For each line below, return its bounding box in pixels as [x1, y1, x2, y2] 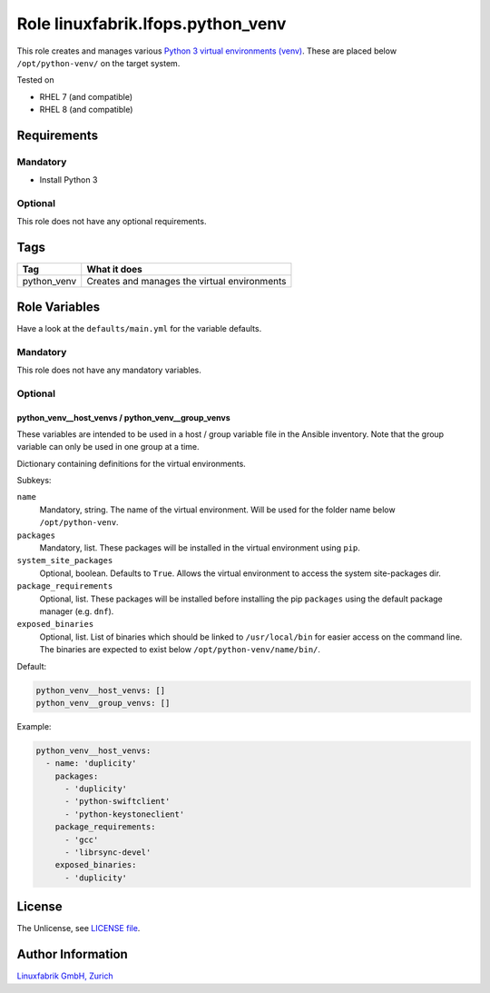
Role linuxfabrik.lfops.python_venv [16, 14, 287, 34]
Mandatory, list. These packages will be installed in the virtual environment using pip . [39, 542, 360, 553]
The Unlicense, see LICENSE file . [16, 923, 141, 934]
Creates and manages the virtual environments [86, 275, 287, 288]
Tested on [16, 74, 54, 85]
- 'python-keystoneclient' [64, 809, 185, 819]
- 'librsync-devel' [64, 848, 152, 858]
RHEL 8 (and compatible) [39, 104, 133, 115]
